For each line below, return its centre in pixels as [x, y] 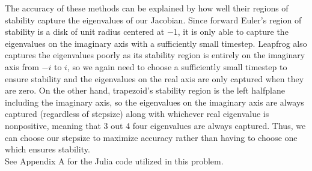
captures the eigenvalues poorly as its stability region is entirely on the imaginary [155, 55]
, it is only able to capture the [233, 31]
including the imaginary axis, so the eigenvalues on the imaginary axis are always [154, 102]
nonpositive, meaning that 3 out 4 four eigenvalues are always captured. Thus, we [155, 125]
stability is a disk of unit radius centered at [85, 31]
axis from [22, 66]
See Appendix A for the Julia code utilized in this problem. [114, 160]
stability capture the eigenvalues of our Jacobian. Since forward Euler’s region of [153, 19]
